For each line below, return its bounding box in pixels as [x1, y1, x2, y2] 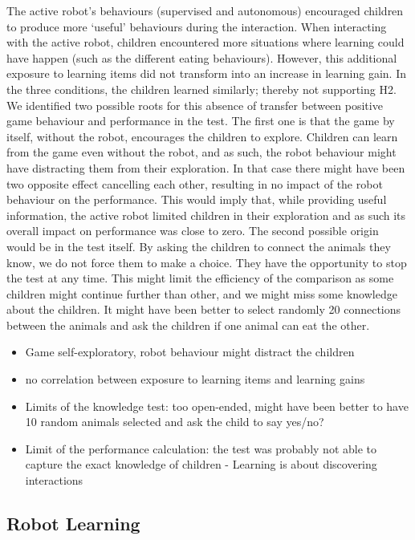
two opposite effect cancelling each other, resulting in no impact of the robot [6, 175, 383, 192]
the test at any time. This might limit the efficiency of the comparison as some [6, 270, 394, 286]
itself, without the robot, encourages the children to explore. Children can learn [6, 128, 398, 144]
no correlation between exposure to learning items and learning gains [25, 371, 365, 388]
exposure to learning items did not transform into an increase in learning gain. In [6, 65, 406, 82]
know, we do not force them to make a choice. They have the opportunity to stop [6, 254, 407, 270]
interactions [25, 472, 83, 489]
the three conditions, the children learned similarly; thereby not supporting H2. [6, 80, 397, 97]
